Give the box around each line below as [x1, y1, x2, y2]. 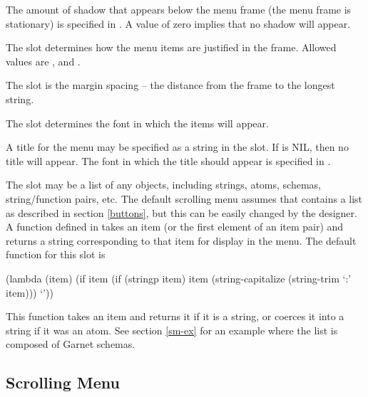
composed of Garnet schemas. [6, 337, 136, 351]
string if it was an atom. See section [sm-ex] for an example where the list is [6, 322, 338, 337]
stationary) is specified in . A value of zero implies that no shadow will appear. [6, 16, 351, 31]
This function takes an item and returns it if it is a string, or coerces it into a [6, 309, 344, 324]
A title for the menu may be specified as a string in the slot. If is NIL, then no [6, 139, 349, 154]
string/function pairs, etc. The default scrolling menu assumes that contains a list [6, 191, 363, 206]
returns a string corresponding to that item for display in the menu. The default [6, 233, 357, 248]
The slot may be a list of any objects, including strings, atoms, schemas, [6, 177, 322, 192]
